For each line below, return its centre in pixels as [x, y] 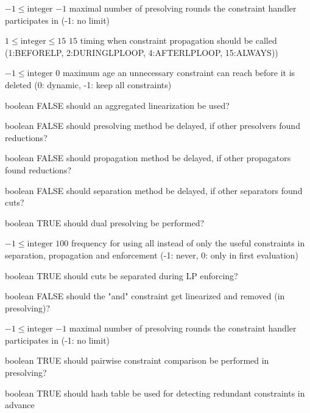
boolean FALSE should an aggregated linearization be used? [117, 105]
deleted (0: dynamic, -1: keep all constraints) [88, 84]
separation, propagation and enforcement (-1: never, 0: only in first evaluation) [152, 255]
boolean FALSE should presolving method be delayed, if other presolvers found [153, 126]
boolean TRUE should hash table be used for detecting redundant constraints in [155, 393]
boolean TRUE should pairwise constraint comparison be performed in [137, 360]
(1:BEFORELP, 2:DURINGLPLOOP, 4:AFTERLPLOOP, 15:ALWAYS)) [142, 52]
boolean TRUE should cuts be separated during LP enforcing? [122, 275]
